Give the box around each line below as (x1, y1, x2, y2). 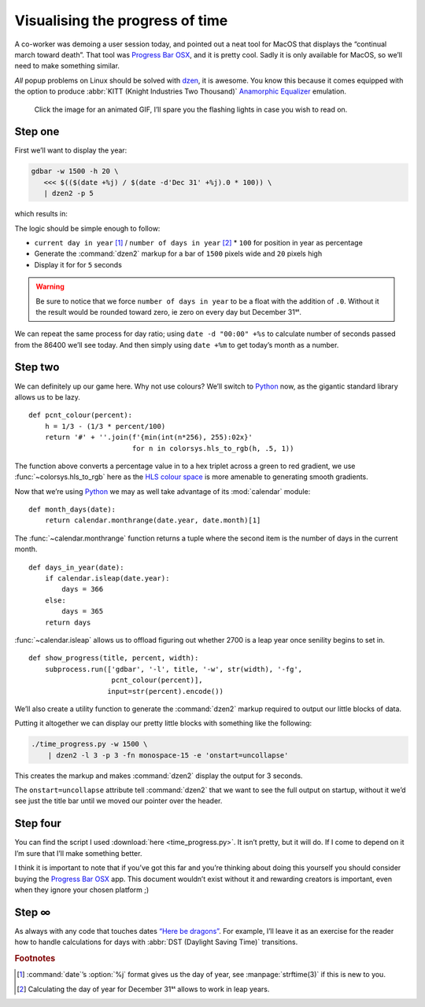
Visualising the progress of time (14, 12, 228, 29)
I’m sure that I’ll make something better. (14, 848, 142, 858)
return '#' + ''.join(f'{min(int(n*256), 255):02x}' (44, 433, 253, 442)
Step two (14, 360, 60, 374)
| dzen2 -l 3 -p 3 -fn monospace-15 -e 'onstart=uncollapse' (47, 751, 289, 759)
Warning (35, 282, 65, 291)
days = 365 (61, 607, 104, 616)
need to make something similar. (14, 61, 120, 71)
